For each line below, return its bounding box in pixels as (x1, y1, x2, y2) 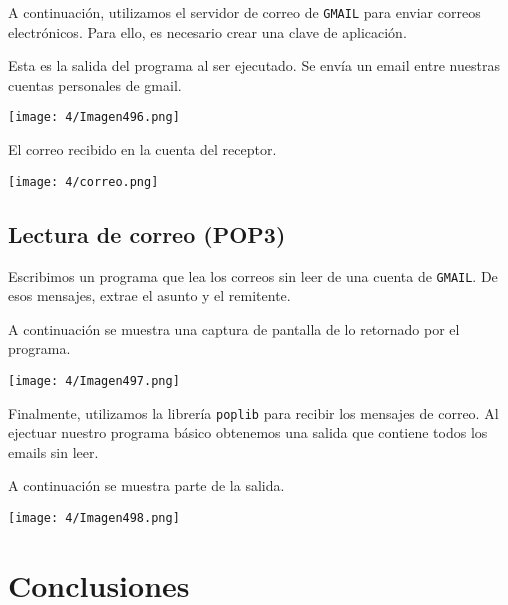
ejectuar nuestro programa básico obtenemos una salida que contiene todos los (8, 422, 488, 443)
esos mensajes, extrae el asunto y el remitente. (8, 285, 291, 306)
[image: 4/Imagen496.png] (8, 110, 180, 125)
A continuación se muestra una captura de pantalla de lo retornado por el (8, 318, 460, 339)
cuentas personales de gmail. (8, 74, 182, 95)
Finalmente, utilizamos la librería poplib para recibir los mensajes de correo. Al (8, 402, 499, 423)
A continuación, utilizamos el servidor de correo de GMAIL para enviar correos (8, 2, 481, 22)
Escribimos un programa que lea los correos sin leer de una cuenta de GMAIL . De (8, 265, 498, 286)
